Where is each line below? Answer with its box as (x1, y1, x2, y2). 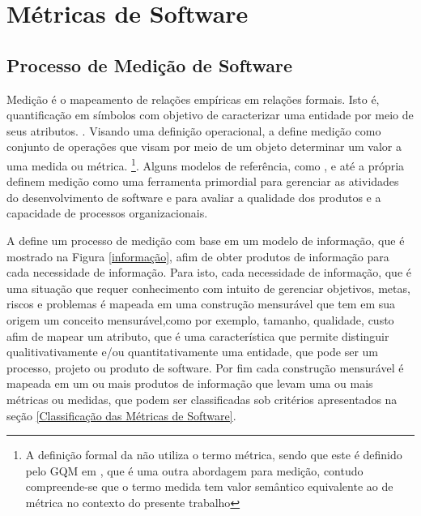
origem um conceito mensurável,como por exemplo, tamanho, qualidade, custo (6, 311, 394, 328)
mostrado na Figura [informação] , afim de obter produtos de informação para (6, 247, 389, 264)
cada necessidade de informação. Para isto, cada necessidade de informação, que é (6, 264, 411, 281)
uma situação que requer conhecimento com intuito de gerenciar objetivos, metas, (6, 279, 410, 296)
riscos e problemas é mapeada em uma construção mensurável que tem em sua (6, 295, 396, 312)
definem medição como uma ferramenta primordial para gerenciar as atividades (6, 173, 399, 190)
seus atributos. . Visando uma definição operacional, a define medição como (6, 122, 381, 139)
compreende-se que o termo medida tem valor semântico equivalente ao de (25, 478, 393, 495)
